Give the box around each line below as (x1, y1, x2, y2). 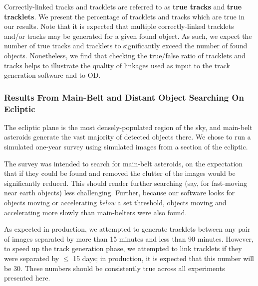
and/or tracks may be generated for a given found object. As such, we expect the (4, 30, 252, 41)
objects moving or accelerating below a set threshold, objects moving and (4, 197, 227, 208)
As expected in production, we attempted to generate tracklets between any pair (4, 224, 251, 234)
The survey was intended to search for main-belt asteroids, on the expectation (4, 158, 243, 168)
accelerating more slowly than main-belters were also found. (4, 207, 187, 217)
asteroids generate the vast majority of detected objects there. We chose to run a (4, 132, 251, 142)
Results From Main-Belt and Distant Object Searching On (4, 91, 244, 103)
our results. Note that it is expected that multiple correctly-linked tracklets (4, 21, 234, 31)
